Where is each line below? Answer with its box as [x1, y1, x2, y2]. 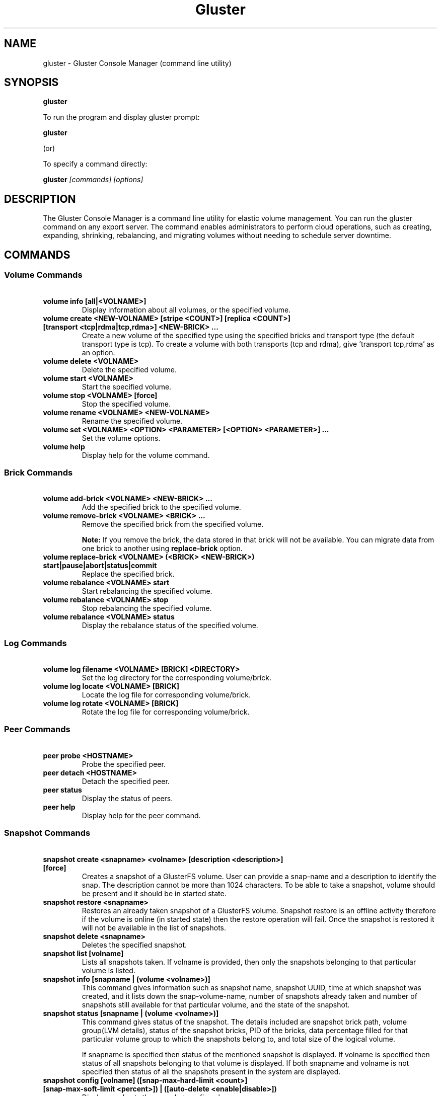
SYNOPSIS [4, 76, 59, 89]
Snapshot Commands [4, 828, 91, 838]
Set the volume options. [82, 433, 161, 442]
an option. [82, 348, 115, 357]
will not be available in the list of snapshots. [82, 923, 227, 932]
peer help [43, 802, 76, 811]
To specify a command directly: [43, 160, 148, 169]
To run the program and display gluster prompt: [43, 113, 200, 122]
